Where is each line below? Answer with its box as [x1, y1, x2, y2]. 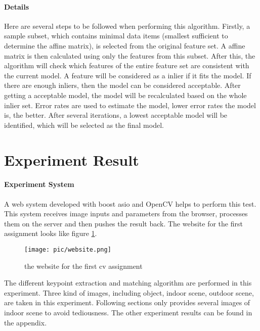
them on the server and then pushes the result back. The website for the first [4, 218, 243, 228]
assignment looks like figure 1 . [4, 228, 97, 239]
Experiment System [4, 179, 74, 190]
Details [4, 1, 29, 12]
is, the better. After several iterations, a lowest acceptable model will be [4, 110, 228, 120]
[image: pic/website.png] [24, 246, 111, 253]
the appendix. [4, 317, 47, 327]
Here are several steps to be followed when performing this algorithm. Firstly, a [4, 20, 250, 31]
